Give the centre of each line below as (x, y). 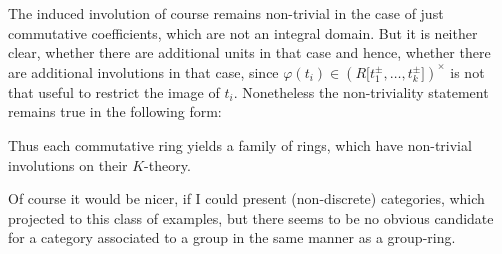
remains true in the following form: (115, 111)
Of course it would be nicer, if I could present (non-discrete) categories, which (246, 198)
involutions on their (68, 164)
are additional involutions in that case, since (143, 71)
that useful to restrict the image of (114, 91)
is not (467, 71)
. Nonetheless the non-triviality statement (361, 91)
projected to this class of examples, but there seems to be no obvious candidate (251, 217)
